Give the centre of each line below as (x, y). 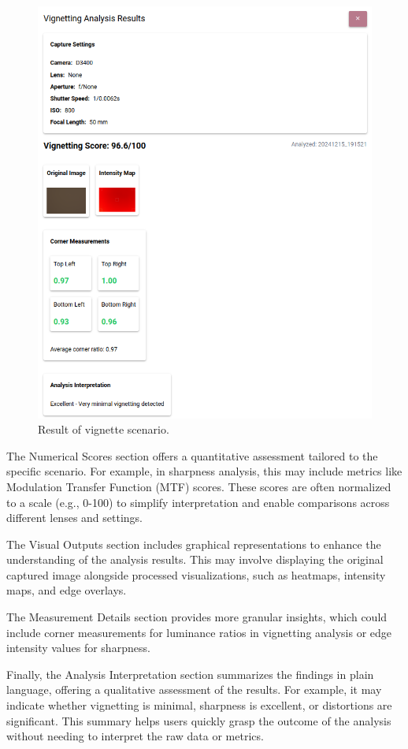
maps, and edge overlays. (67, 590)
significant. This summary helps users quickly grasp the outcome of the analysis (199, 720)
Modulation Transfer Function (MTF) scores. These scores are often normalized (199, 486)
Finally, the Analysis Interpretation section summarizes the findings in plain (190, 674)
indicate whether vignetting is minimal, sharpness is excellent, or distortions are (199, 705)
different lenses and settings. (74, 518)
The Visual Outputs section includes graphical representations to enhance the (194, 544)
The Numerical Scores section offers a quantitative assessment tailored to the (192, 455)
